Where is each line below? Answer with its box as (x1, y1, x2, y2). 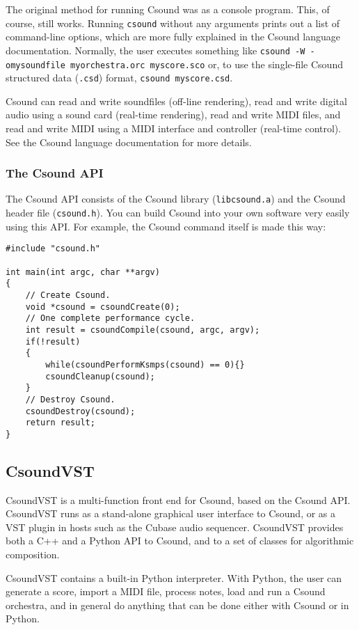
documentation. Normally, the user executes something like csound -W (6, 42, 305, 57)
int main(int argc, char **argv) (6, 267, 160, 277)
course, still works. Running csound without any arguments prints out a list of (6, 15, 340, 30)
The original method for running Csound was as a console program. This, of (6, 2, 330, 16)
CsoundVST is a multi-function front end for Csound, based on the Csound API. (6, 492, 351, 507)
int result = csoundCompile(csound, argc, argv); (25, 324, 260, 335)
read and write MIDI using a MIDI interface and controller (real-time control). (6, 121, 342, 135)
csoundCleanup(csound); (45, 371, 155, 381)
